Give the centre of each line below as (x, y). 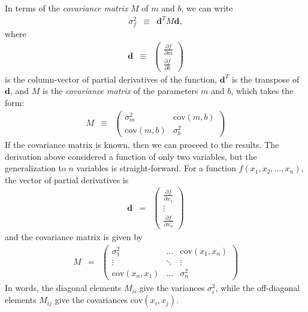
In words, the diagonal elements (63, 288)
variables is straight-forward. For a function (156, 168)
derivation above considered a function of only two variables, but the (131, 156)
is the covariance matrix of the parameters (120, 91)
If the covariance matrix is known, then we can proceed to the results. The (142, 144)
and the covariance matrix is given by (74, 236)
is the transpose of (265, 79)
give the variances (172, 288)
